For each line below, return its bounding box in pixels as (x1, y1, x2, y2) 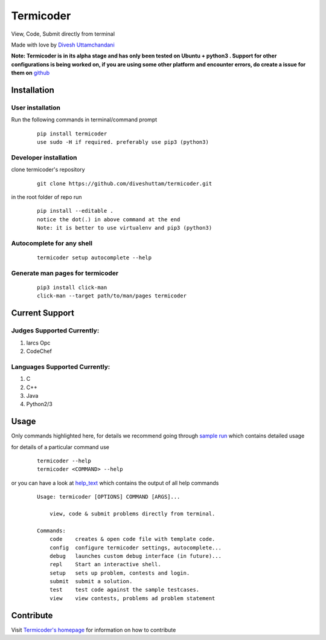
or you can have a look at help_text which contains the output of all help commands (11, 479, 219, 486)
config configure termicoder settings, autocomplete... (49, 544, 222, 551)
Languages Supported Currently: (11, 363, 110, 371)
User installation (11, 103, 60, 112)
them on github (11, 69, 50, 77)
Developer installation (11, 153, 77, 161)
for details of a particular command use (11, 443, 110, 450)
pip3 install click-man (37, 284, 107, 291)
